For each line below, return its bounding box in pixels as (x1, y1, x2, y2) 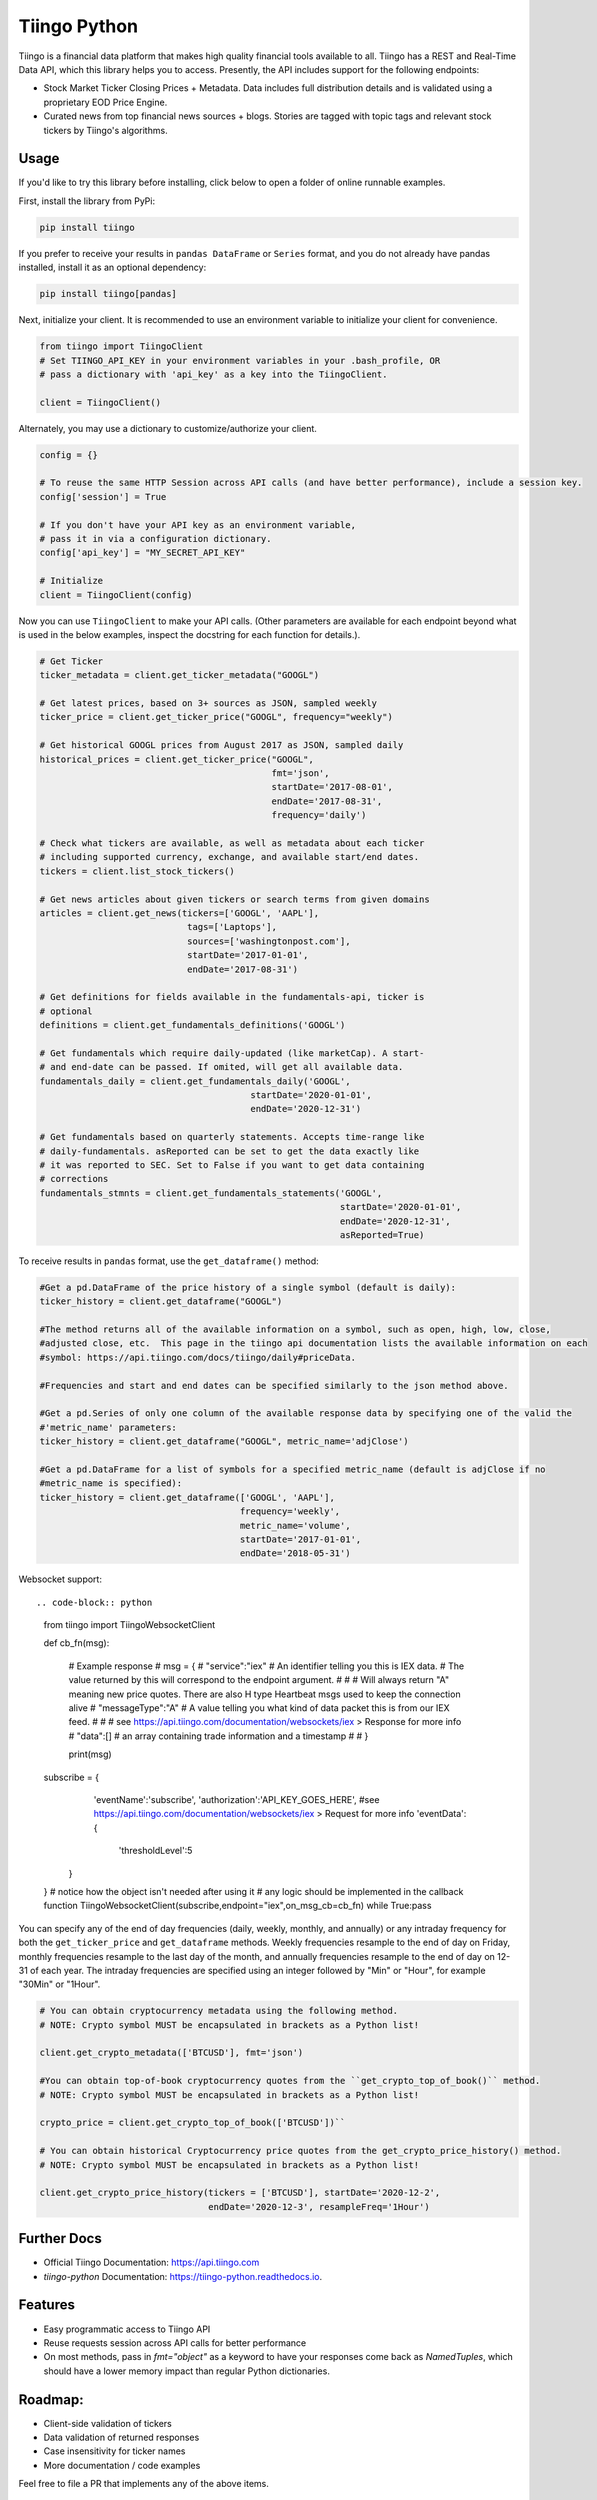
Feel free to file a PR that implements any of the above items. (18, 2478, 269, 2490)
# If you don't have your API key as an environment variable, (39, 519, 357, 530)
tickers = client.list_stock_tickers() (39, 865, 235, 877)
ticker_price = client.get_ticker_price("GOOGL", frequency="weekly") (39, 711, 394, 723)
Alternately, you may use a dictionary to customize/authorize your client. (18, 422, 317, 434)
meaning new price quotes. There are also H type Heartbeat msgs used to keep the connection (68, 1688, 461, 1700)
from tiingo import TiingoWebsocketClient (43, 1619, 216, 1631)
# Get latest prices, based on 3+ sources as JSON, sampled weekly (39, 698, 378, 709)
